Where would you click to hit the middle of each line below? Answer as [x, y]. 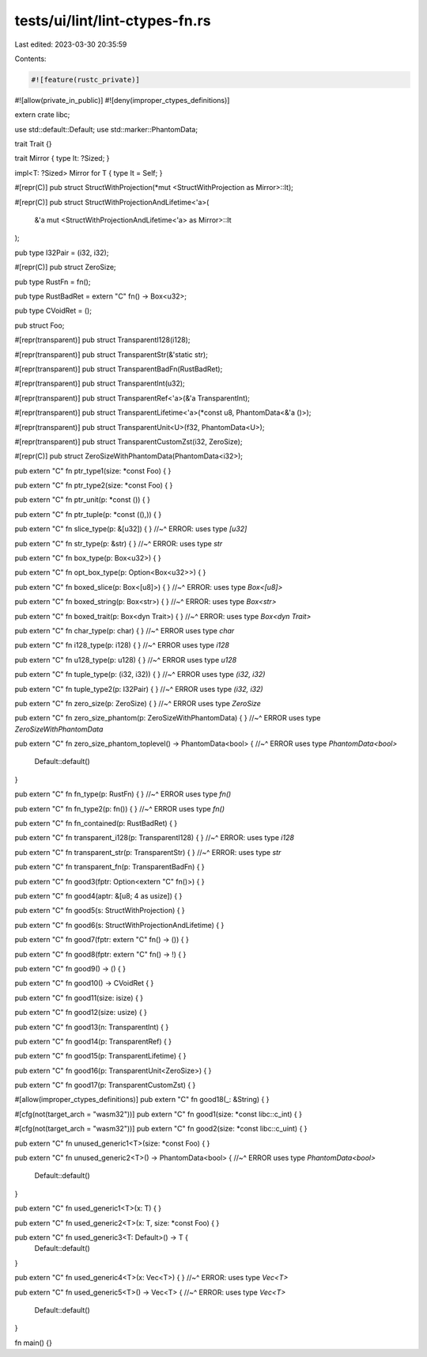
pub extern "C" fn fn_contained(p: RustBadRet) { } [96, 823]
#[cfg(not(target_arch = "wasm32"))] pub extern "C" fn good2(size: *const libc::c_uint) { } [161, 1129]
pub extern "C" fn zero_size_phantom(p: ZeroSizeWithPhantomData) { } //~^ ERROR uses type [168, 718]
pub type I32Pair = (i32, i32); [62, 253]
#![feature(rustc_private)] [85, 80]
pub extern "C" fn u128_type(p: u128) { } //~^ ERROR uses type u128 [126, 659]
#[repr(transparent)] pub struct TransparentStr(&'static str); [111, 354]
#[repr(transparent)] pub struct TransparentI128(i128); [102, 340]
